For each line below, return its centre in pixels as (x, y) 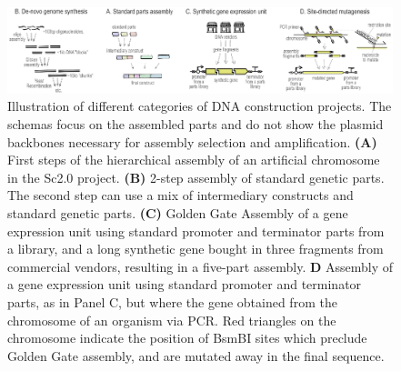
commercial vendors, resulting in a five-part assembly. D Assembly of (200, 266)
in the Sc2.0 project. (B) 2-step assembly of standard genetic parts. (196, 177)
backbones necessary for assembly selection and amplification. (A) (192, 141)
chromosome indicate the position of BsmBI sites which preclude (187, 338)
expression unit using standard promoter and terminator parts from (196, 231)
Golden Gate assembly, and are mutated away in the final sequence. (196, 355)
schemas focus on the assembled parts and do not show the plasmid (195, 124)
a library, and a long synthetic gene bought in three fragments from (195, 249)
